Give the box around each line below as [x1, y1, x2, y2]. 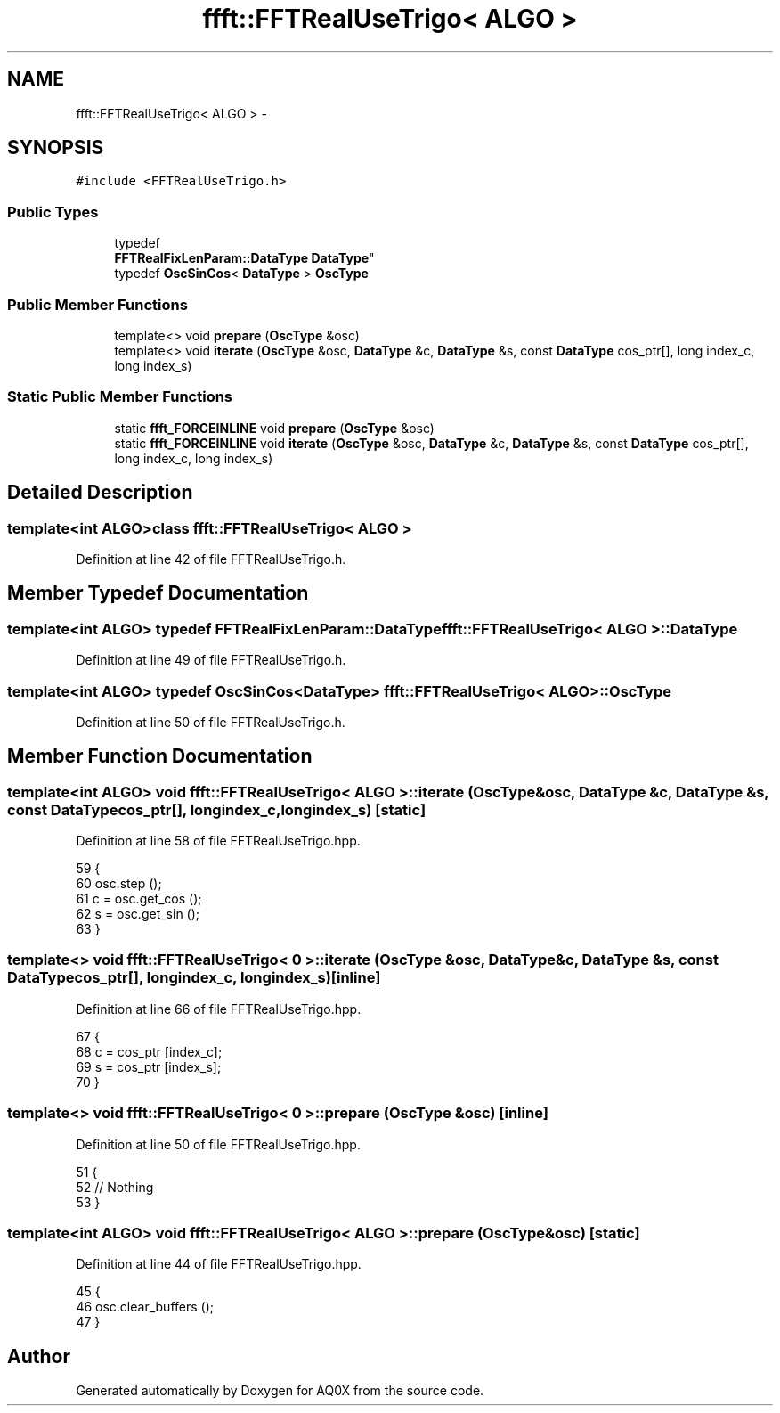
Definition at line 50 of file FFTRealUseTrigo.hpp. [76, 1136, 361, 1152]
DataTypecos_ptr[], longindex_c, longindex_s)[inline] [7, 968, 381, 987]
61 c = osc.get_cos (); [76, 891, 202, 907]
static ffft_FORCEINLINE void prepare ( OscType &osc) [114, 420, 435, 436]
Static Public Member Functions [7, 388, 233, 406]
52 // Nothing [76, 1179, 154, 1195]
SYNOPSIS [7, 136, 104, 159]
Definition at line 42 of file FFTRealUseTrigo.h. [76, 551, 346, 567]
